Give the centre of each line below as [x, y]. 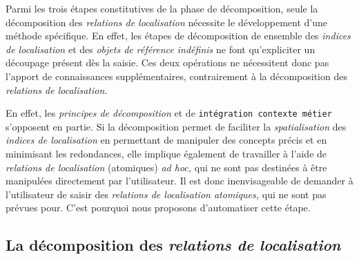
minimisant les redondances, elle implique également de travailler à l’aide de [166, 153]
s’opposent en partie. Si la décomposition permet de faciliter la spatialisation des [176, 126]
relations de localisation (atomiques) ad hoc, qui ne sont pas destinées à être [166, 167]
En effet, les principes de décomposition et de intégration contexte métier [169, 113]
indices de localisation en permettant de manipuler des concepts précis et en [166, 140]
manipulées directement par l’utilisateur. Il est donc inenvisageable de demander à [179, 181]
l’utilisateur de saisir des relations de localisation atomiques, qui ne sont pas [166, 194]
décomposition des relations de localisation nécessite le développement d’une [166, 22]
